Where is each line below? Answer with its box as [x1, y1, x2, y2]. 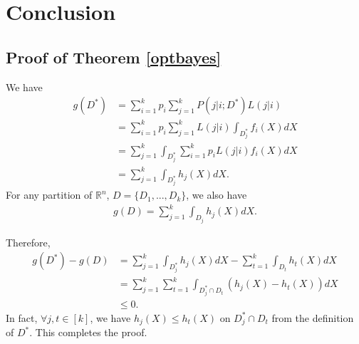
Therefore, [6, 234, 51, 249]
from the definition [271, 310, 354, 325]
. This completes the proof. [29, 325, 147, 340]
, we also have [186, 187, 247, 202]
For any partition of [6, 187, 93, 202]
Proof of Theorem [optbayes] [6, 46, 222, 68]
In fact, [6, 310, 38, 325]
